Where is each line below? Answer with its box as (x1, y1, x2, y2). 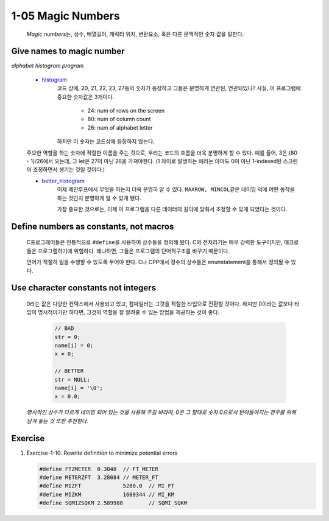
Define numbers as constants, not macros (11, 221, 174, 231)
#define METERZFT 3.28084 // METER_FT (39, 474, 158, 481)
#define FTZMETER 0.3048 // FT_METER (39, 466, 158, 472)
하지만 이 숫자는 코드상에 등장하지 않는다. (57, 138, 155, 145)
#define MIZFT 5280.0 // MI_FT (39, 483, 175, 489)
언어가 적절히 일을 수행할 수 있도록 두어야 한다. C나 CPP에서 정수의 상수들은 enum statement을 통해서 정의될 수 (26, 259, 290, 266)
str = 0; (54, 334, 81, 340)
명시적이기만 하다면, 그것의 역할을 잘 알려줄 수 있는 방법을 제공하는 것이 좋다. (37, 309, 220, 316)
